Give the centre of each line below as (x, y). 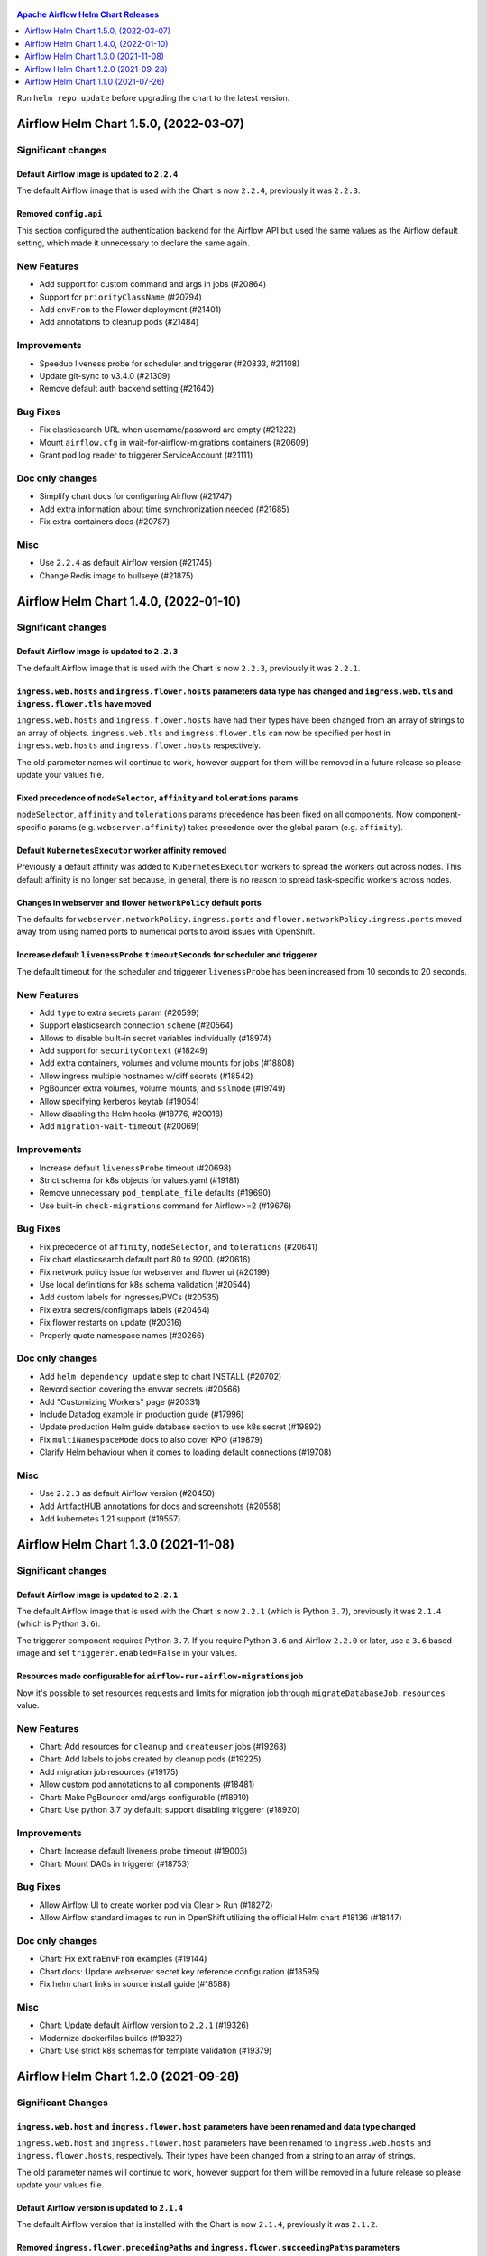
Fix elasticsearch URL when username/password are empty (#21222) (168, 430)
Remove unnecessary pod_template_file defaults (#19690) (155, 1193)
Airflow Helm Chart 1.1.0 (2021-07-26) (95, 81)
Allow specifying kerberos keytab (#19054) (119, 1101)
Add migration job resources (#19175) (109, 1771)
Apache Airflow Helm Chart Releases (88, 14)
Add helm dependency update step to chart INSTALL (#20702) (161, 1376)
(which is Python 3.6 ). (59, 1623)
